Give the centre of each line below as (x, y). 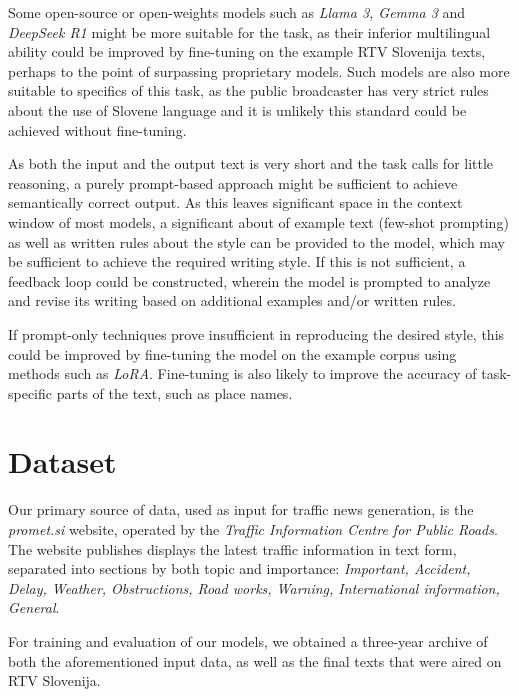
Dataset (62, 461)
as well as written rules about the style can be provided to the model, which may (256, 241)
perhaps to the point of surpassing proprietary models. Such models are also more (259, 70)
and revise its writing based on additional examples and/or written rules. (232, 300)
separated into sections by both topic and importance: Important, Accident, (239, 568)
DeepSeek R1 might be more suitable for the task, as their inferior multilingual (249, 31)
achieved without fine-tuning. (97, 129)
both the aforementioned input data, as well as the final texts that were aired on (255, 660)
